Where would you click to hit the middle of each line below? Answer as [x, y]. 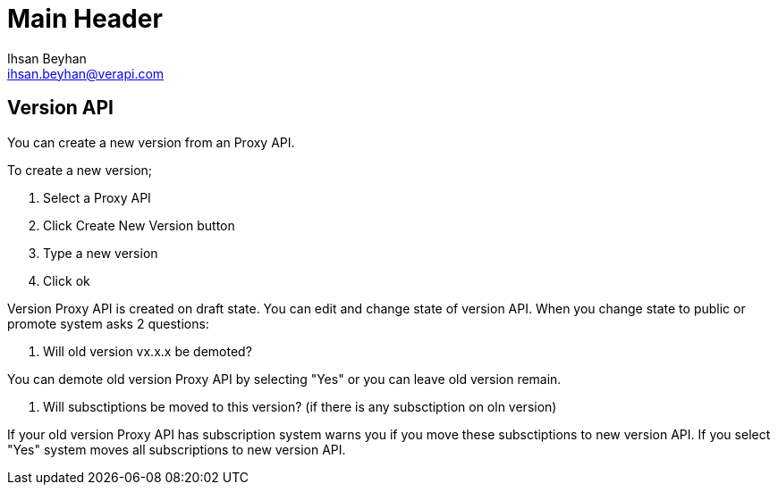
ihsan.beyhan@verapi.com [86, 73]
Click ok [67, 280]
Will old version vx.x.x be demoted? [148, 351]
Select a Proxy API [97, 197]
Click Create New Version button [139, 225]
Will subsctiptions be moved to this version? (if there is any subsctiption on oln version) [300, 406]
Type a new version [101, 253]
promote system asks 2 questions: [108, 323]
